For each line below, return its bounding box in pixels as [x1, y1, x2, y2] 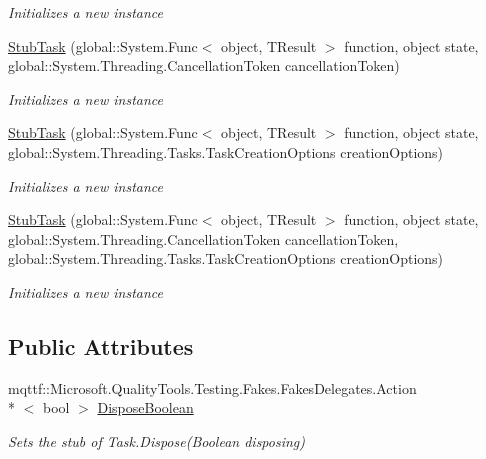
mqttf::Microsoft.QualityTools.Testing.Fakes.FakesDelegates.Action [8, 377, 417, 398]
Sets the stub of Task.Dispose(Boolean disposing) [8, 430, 306, 451]
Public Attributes [8, 330, 194, 361]
